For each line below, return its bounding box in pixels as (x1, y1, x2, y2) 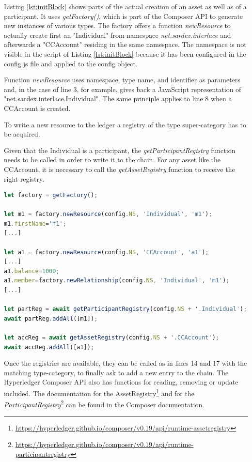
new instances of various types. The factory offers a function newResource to (4, 20, 231, 31)
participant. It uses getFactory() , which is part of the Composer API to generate (4, 11, 243, 21)
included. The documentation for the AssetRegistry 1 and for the (4, 386, 194, 398)
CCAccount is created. (4, 103, 71, 113)
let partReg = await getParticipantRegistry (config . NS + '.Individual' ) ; (4, 306, 247, 313)
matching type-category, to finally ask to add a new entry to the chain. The (4, 367, 229, 377)
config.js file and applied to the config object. (4, 58, 138, 68)
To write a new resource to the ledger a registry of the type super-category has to (4, 119, 246, 129)
